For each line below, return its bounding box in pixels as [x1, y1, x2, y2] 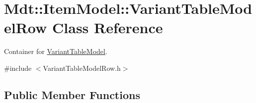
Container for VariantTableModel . [4, 46, 107, 56]
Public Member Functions [4, 87, 140, 102]
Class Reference [52, 17, 163, 38]
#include [4, 62, 32, 73]
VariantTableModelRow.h [43, 62, 121, 73]
